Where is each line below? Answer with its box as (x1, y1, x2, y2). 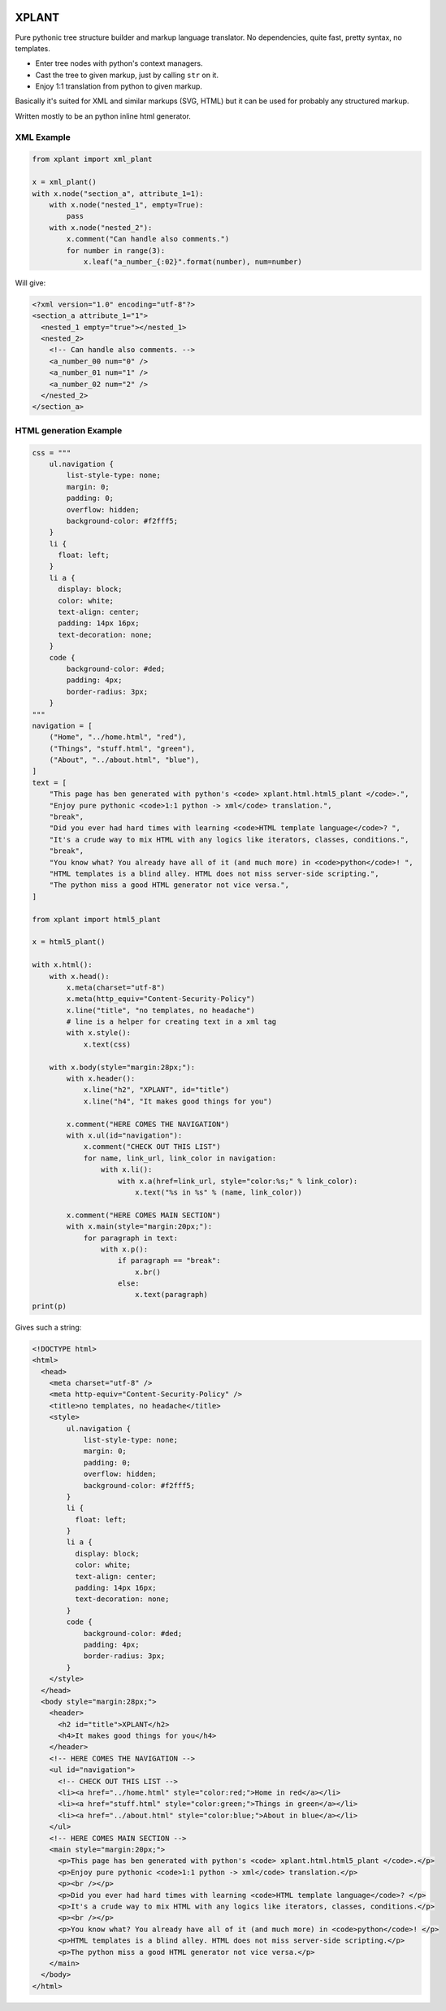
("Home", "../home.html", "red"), (49, 733, 187, 742)
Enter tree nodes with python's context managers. (35, 59, 203, 68)
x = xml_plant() (32, 177, 97, 187)
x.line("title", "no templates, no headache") (66, 1005, 255, 1015)
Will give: (15, 277, 46, 288)
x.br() (134, 1267, 162, 1277)
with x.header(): (66, 1074, 136, 1083)
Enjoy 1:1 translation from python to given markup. (35, 81, 203, 91)
